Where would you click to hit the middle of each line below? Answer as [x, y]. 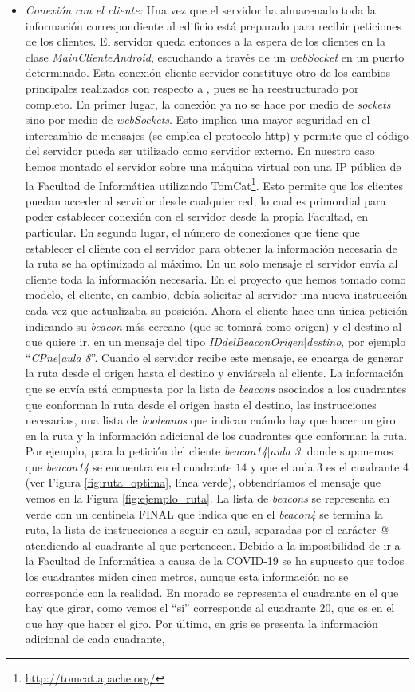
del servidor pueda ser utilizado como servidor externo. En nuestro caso [200, 151]
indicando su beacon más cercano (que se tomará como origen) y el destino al [213, 326]
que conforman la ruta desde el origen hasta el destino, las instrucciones [201, 404]
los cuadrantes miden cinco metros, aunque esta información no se [187, 577]
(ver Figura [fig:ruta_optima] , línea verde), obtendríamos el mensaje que [203, 482]
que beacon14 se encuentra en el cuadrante [128, 466]
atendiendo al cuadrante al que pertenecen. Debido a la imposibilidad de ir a [213, 545]
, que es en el [363, 608]
